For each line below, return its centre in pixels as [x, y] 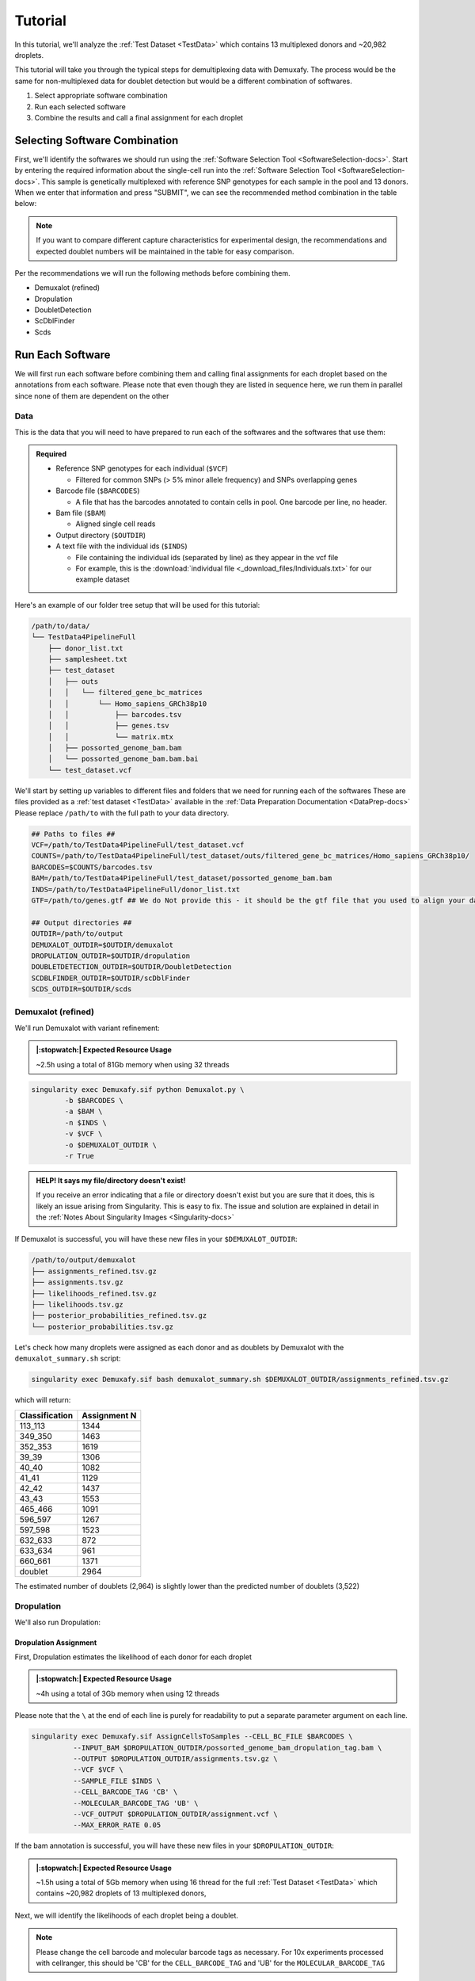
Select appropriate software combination [101, 96]
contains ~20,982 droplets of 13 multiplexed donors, [121, 1893]
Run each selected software [80, 106]
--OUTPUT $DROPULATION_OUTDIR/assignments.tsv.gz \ [175, 1758]
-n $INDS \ [85, 1122]
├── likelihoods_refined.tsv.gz [94, 1293]
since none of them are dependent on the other [92, 395]
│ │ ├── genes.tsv [108, 726]
